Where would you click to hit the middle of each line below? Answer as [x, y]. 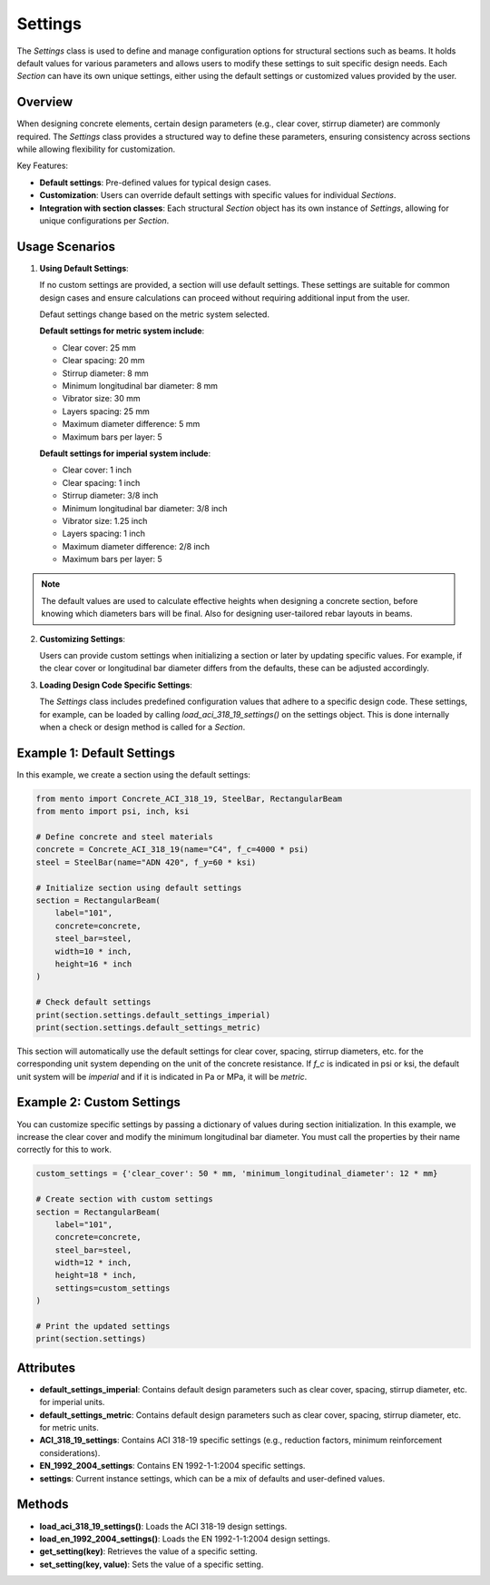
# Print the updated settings [103, 1327]
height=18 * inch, [96, 1275]
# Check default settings [93, 1002]
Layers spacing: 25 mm [106, 411]
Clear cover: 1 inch [97, 470]
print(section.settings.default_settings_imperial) [153, 1015]
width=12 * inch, [93, 1263]
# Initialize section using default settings [139, 887]
